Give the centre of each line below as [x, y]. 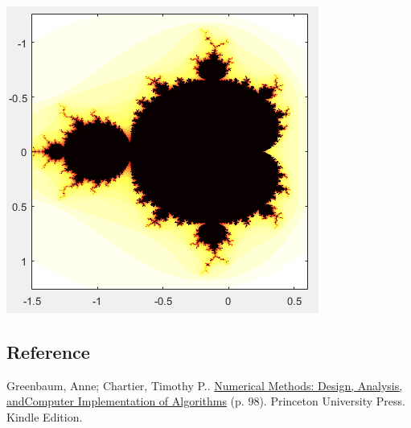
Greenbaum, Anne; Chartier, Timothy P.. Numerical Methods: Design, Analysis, [205, 385]
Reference [48, 351]
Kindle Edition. [45, 416]
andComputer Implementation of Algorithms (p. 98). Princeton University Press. [206, 401]
